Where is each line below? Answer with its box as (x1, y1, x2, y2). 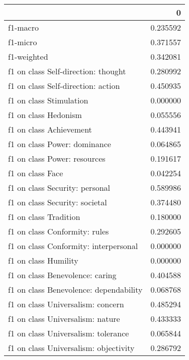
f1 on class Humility (8, 255, 78, 266)
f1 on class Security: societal (8, 196, 107, 208)
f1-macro (8, 22, 39, 33)
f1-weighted (8, 51, 48, 62)
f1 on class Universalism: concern (8, 298, 124, 310)
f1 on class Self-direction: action (8, 80, 120, 91)
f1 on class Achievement (8, 124, 92, 135)
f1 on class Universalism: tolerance (8, 327, 129, 339)
